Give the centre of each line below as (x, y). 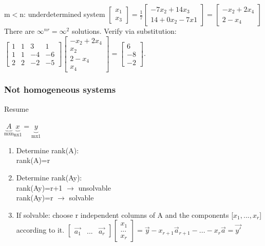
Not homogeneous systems (60, 89)
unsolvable (94, 187)
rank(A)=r (33, 160)
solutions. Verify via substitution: (124, 31)
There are (20, 31)
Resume (16, 108)
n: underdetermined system (62, 14)
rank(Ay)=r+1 (39, 187)
